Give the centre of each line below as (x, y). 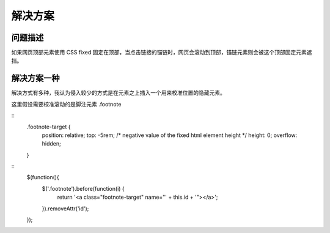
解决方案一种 (35, 79)
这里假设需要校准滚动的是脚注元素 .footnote (66, 104)
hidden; (51, 144)
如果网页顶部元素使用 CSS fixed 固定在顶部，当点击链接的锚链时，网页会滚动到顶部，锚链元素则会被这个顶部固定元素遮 (162, 53)
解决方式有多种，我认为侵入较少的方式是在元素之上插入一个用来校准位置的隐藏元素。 (118, 93)
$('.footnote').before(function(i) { (83, 188)
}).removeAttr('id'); (65, 209)
